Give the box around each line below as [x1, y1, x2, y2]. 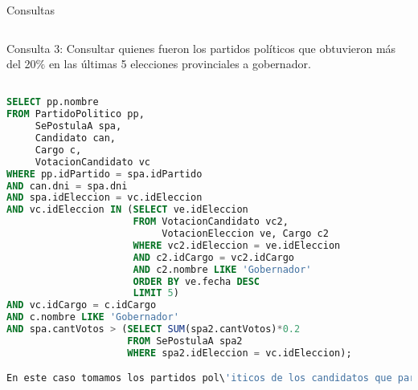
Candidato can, [35, 132, 117, 144]
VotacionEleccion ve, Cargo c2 [162, 228, 329, 240]
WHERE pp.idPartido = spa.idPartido [6, 168, 203, 180]
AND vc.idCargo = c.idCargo [6, 299, 157, 311]
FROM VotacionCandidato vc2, [133, 216, 289, 228]
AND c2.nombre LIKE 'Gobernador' [133, 263, 312, 275]
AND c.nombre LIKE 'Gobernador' [6, 311, 179, 323]
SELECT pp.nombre [6, 96, 99, 108]
